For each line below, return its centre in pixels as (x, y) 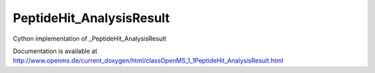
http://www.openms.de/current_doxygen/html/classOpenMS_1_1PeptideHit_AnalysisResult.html (148, 61)
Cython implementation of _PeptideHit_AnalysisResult (90, 39)
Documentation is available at (55, 51)
